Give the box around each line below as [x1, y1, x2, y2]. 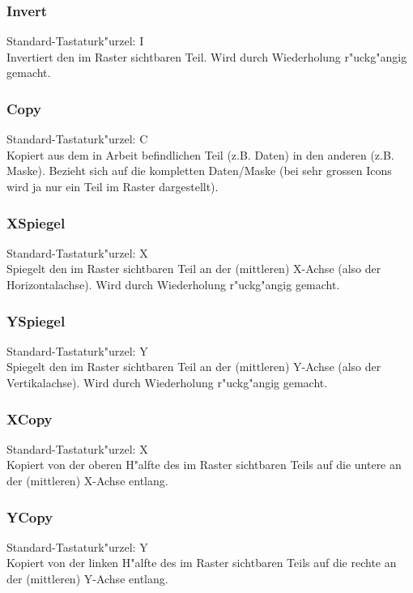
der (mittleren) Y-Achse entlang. [6, 570, 168, 587]
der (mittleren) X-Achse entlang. [6, 472, 168, 488]
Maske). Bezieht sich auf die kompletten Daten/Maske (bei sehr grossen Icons [6, 162, 392, 179]
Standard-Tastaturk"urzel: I [6, 32, 144, 49]
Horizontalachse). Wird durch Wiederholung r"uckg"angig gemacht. [6, 276, 340, 292]
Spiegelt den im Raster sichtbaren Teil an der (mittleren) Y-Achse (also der [6, 358, 381, 375]
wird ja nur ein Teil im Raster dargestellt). [6, 178, 219, 194]
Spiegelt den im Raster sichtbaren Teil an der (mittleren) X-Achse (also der [6, 260, 381, 277]
